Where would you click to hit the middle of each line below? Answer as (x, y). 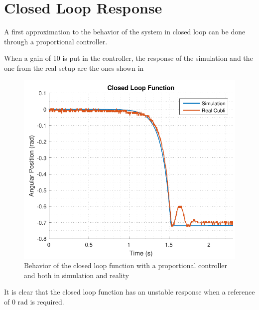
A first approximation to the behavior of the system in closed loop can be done (125, 32)
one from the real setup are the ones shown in (74, 68)
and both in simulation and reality (76, 275)
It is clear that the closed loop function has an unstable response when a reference (129, 292)
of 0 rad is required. (34, 301)
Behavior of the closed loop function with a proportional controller (126, 265)
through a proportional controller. (56, 41)
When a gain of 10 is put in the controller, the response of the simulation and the (129, 58)
